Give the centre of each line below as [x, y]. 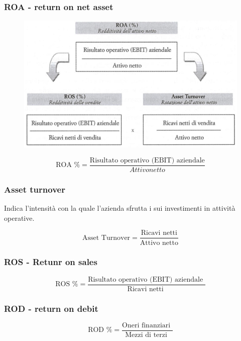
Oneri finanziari [146, 325]
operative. [19, 218]
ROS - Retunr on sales [51, 262]
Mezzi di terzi [146, 335]
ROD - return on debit [51, 308]
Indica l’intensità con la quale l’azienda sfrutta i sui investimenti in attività [120, 208]
